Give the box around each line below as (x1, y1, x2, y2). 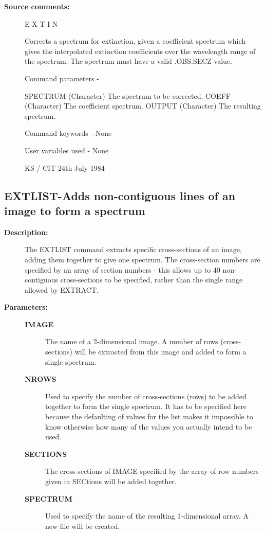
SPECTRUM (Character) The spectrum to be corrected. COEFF (25, 90, 231, 101)
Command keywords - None (25, 128, 112, 138)
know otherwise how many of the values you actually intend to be (45, 421, 252, 432)
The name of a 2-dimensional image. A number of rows (45, 336, 218, 347)
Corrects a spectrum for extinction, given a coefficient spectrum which (25, 35, 246, 46)
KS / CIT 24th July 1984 (25, 162, 105, 173)
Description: (4, 226, 48, 237)
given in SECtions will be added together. (45, 476, 177, 486)
